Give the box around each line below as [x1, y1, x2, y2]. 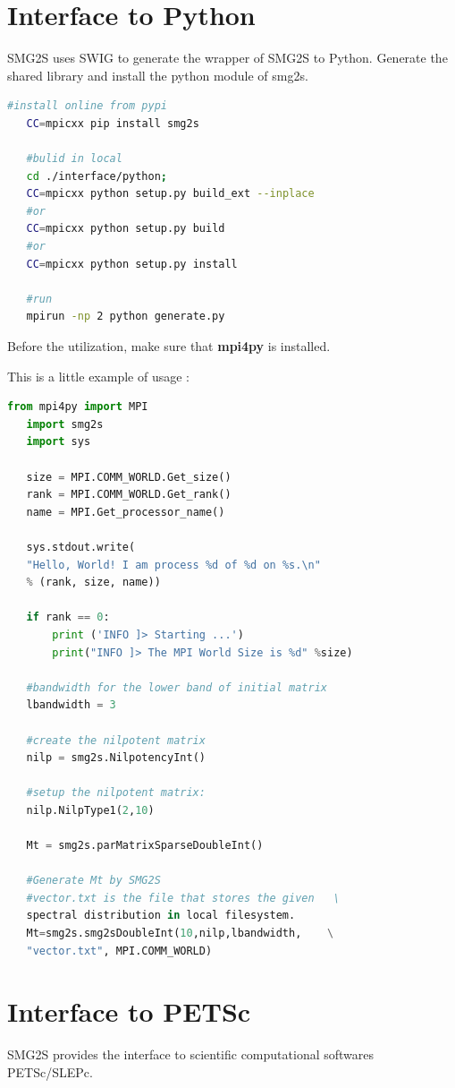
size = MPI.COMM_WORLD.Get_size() [26, 470, 232, 484]
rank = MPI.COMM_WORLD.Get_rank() [26, 488, 232, 501]
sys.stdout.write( [26, 540, 136, 553]
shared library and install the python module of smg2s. [7, 65, 308, 84]
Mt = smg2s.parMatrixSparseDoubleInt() [26, 839, 264, 852]
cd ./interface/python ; [26, 169, 168, 183]
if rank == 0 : [26, 611, 110, 624]
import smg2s [26, 417, 104, 431]
